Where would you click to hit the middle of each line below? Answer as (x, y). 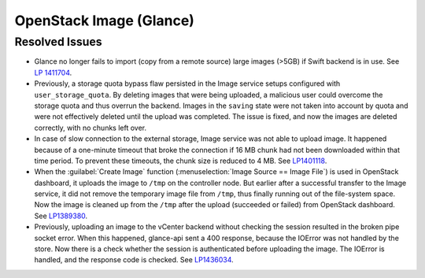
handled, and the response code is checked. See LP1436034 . (134, 260)
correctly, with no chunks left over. (91, 128)
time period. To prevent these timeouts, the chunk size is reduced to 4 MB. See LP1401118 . (181, 161)
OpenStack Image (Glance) (104, 20)
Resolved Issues (58, 42)
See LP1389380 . (61, 216)
